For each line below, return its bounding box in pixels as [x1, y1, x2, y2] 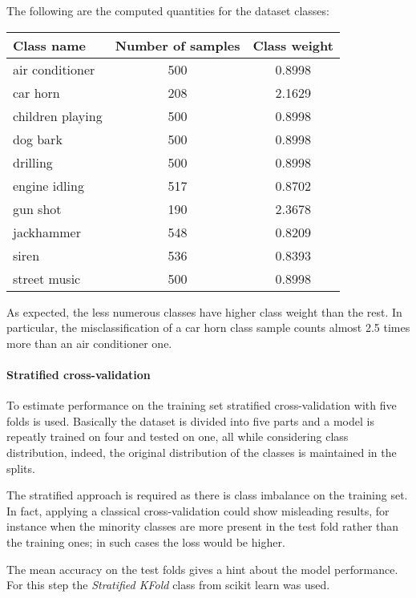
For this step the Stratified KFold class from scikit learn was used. [6, 576, 330, 593]
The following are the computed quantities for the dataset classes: [6, 2, 329, 18]
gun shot [13, 199, 62, 218]
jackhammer [13, 222, 81, 241]
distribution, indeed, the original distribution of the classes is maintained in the [6, 443, 397, 460]
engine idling [13, 176, 84, 195]
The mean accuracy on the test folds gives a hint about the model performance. [6, 560, 398, 577]
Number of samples [115, 35, 240, 55]
